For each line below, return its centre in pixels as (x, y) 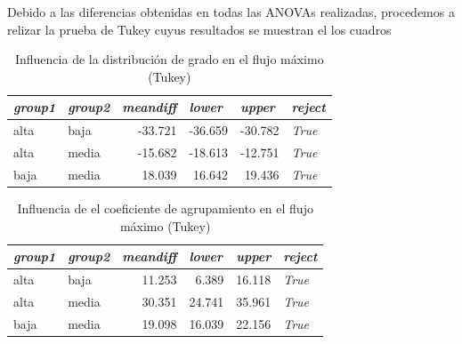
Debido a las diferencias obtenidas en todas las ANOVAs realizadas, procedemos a (231, 12)
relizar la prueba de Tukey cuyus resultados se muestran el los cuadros (199, 29)
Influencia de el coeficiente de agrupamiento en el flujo (165, 208)
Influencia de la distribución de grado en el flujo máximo (169, 59)
